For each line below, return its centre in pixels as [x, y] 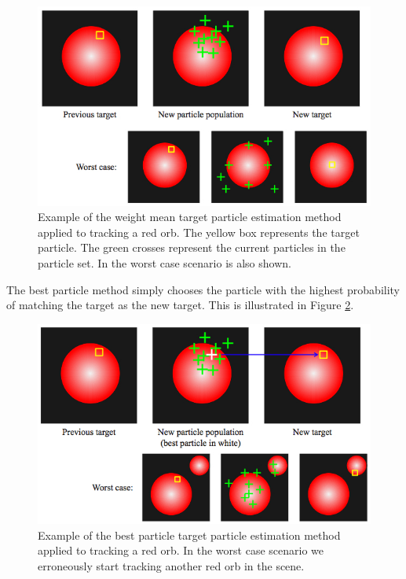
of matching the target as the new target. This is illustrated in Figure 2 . [180, 305]
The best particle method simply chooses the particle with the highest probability [203, 289]
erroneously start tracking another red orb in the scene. [171, 565]
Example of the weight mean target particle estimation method [190, 217]
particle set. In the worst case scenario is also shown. [165, 263]
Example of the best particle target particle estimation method [189, 535]
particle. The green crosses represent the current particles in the [192, 247]
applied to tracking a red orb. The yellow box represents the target [199, 232]
